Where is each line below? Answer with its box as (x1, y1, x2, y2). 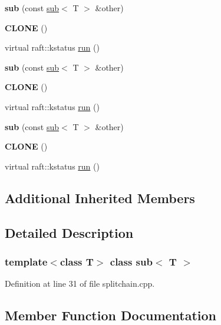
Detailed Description (5, 223, 134, 241)
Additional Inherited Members (5, 188, 195, 207)
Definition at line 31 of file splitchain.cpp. (5, 277, 155, 290)
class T (60, 254, 94, 268)
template (5, 254, 48, 268)
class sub (110, 254, 153, 268)
